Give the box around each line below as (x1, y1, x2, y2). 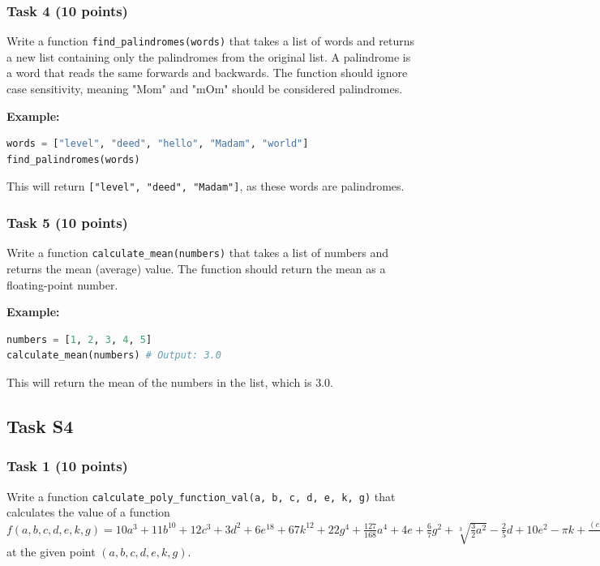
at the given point (6, 542, 96, 560)
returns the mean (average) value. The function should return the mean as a (6, 259, 386, 277)
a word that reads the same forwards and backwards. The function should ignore (6, 64, 408, 81)
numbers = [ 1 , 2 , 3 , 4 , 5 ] (6, 333, 152, 345)
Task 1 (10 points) (6, 456, 128, 476)
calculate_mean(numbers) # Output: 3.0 (6, 349, 221, 362)
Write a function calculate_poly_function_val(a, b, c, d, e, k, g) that (6, 487, 396, 504)
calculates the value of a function (6, 504, 170, 521)
